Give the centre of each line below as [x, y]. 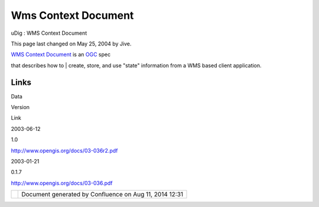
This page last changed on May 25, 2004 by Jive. [71, 44]
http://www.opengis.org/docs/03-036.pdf [62, 183]
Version [20, 107]
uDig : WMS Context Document [49, 33]
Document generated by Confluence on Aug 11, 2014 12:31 [102, 195]
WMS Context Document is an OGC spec [61, 55]
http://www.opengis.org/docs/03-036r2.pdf [64, 150]
